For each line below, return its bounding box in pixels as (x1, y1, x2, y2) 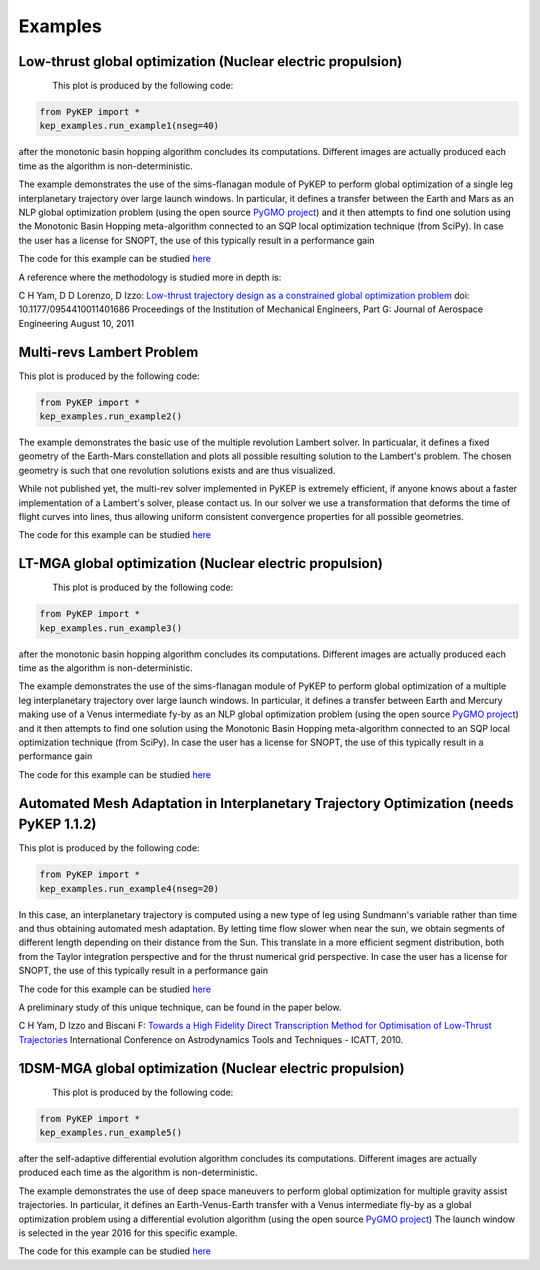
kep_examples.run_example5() (39, 1126, 183, 1138)
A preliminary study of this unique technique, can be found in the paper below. (18, 1001, 342, 1013)
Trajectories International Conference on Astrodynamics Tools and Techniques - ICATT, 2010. (18, 1033, 404, 1045)
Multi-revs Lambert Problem (18, 343, 199, 360)
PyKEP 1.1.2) (18, 816, 97, 833)
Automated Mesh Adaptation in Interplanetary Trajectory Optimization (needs (18, 795, 514, 812)
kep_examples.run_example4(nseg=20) (39, 883, 220, 894)
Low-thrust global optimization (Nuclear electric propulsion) (18, 53, 403, 70)
